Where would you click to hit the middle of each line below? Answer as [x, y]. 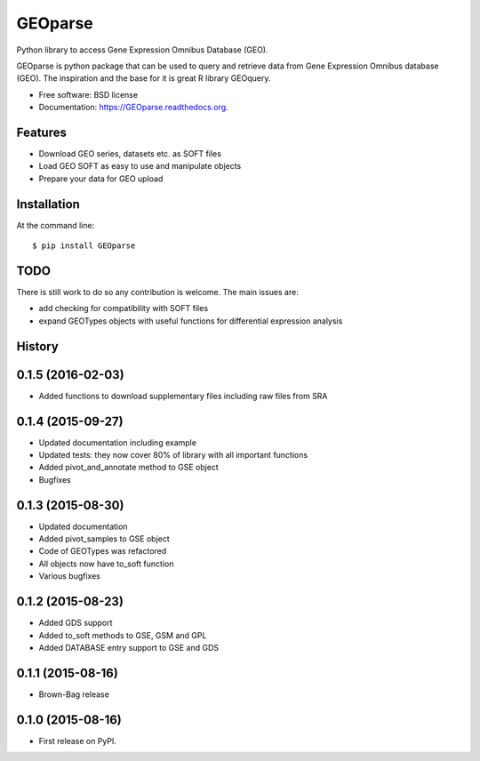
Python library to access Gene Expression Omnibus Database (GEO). [142, 50]
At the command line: [56, 225]
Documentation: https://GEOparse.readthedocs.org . [133, 108]
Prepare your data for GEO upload [101, 179]
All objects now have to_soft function [106, 564]
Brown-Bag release [74, 694]
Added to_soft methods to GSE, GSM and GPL [123, 635]
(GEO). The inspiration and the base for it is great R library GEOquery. [144, 78]
